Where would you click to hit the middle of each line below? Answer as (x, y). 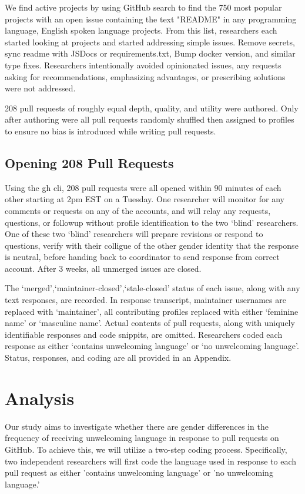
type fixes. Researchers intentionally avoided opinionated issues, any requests (143, 65)
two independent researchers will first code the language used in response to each (151, 461)
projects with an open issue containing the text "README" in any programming (151, 19)
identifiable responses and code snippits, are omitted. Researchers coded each (144, 334)
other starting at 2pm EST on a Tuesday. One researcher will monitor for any (145, 199)
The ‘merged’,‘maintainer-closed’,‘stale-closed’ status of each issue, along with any (152, 288)
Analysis (40, 398)
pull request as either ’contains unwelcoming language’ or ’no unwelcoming (139, 472)
